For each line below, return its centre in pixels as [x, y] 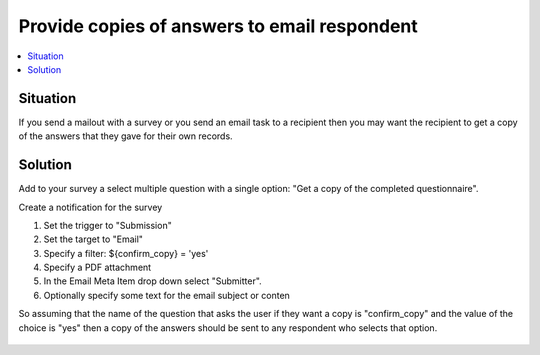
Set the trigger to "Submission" [107, 225]
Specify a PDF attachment [97, 267]
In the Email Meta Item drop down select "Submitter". [152, 281]
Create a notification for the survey [90, 207]
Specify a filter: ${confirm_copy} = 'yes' [126, 253]
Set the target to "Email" [93, 239]
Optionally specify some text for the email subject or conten [166, 295]
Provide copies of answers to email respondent [218, 26]
